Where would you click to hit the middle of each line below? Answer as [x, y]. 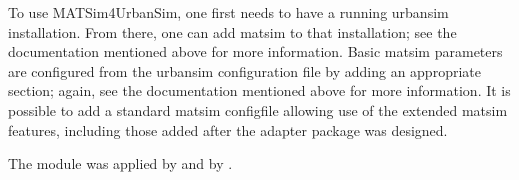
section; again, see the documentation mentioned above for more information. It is [259, 90]
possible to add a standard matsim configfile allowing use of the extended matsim [258, 109]
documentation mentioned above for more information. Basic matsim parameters [255, 51]
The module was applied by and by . [120, 163]
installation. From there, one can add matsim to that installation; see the [232, 31]
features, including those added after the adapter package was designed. [228, 129]
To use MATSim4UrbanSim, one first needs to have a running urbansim [228, 12]
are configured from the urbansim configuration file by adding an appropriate [244, 70]
